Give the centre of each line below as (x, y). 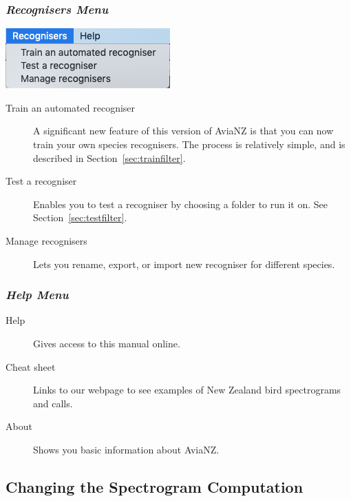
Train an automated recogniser (71, 107)
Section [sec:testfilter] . (80, 217)
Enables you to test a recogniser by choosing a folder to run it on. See (181, 204)
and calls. (53, 403)
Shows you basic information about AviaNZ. (126, 449)
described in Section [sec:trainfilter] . (109, 157)
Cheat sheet (31, 366)
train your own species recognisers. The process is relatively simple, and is (189, 144)
